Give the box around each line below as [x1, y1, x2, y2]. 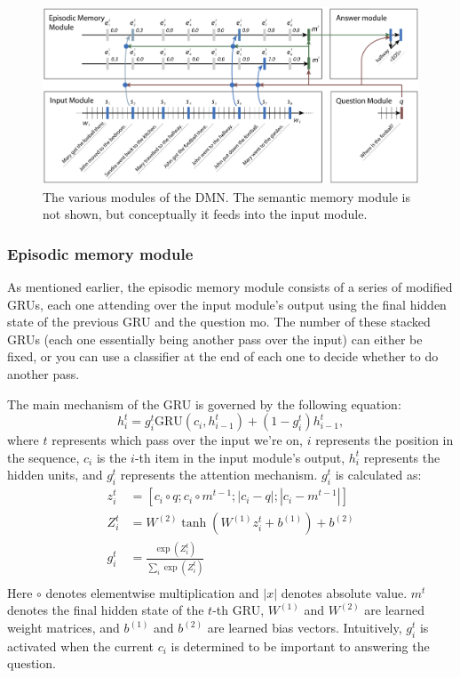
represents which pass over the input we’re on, [52, 431, 303, 449]
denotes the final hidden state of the [7, 601, 204, 619]
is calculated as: [335, 465, 422, 484]
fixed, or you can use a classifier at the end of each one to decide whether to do [7, 347, 439, 366]
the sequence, [7, 448, 80, 466]
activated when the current [7, 636, 154, 655]
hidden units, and [7, 465, 103, 484]
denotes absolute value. [281, 583, 408, 601]
